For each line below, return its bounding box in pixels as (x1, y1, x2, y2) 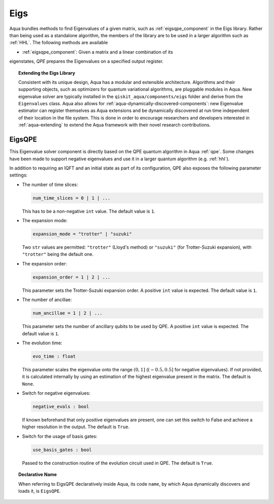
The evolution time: (22, 340, 62, 346)
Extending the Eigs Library (18, 70, 76, 76)
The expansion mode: (22, 218, 68, 224)
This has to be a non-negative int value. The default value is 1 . (22, 208, 156, 214)
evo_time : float (32, 353, 76, 359)
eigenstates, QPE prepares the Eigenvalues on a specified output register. (9, 58, 164, 65)
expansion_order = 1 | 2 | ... (32, 274, 111, 280)
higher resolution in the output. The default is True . (22, 424, 130, 430)
